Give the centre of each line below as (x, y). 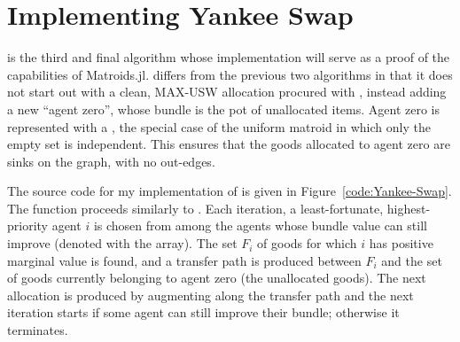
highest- (409, 208)
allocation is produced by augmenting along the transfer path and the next (211, 295)
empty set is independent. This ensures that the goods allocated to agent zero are (229, 144)
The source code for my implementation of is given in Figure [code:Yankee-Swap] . (230, 191)
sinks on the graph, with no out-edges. (111, 161)
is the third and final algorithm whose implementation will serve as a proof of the (229, 57)
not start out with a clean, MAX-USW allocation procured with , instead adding (227, 92)
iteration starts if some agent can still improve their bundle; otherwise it (203, 312)
